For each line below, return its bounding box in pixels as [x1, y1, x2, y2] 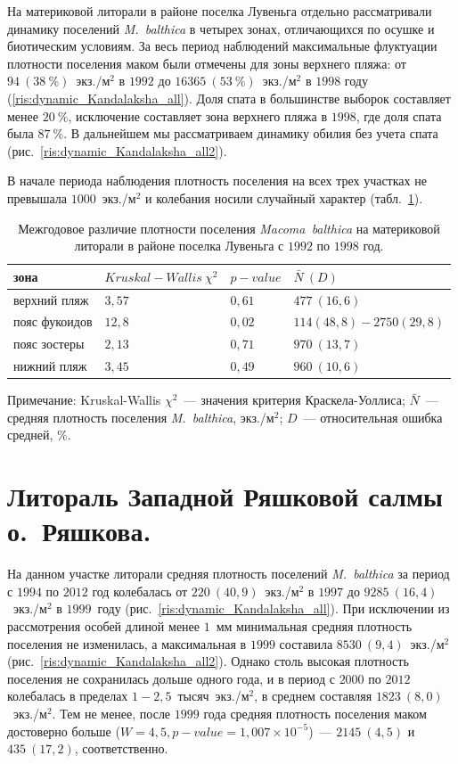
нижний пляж [13, 357, 87, 375]
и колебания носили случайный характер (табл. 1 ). [144, 188, 423, 207]
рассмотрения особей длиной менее [7, 617, 200, 636]
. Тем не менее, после [52, 704, 171, 723]
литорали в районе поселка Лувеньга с [74, 236, 284, 255]
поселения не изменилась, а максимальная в [7, 634, 247, 653]
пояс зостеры [13, 334, 85, 353]
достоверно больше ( [7, 721, 120, 740]
